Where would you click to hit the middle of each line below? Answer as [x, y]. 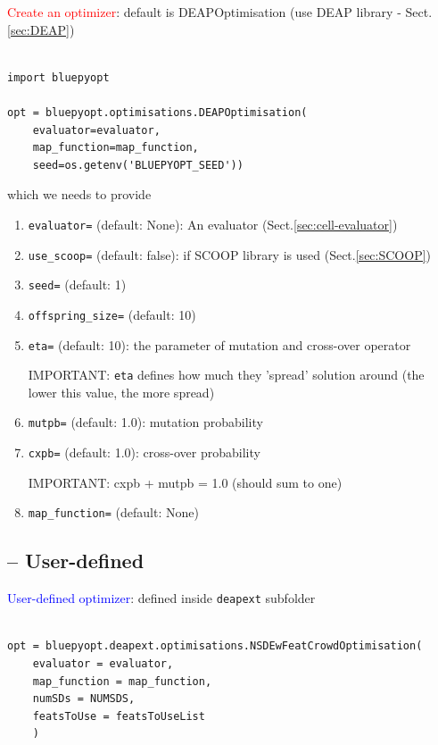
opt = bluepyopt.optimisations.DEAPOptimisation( [157, 112]
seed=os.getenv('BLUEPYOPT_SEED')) [138, 165]
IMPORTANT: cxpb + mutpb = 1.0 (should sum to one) [185, 482]
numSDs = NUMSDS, [84, 699]
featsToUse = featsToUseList [119, 716]
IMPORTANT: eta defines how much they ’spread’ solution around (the [226, 375]
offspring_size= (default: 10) [112, 314]
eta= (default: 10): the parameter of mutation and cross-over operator [219, 344]
